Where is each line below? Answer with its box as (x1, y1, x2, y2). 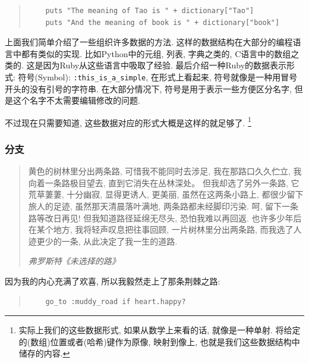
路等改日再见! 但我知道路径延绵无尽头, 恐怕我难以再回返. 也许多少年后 (28, 211, 302, 224)
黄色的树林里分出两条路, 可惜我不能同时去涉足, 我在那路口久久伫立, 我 (28, 165, 302, 177)
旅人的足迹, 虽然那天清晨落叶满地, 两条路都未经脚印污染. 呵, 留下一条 (28, 200, 299, 212)
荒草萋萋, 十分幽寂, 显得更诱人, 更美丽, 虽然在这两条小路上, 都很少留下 (28, 188, 304, 201)
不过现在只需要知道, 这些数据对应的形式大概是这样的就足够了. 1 (5, 114, 251, 129)
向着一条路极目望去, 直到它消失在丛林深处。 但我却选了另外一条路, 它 (28, 176, 299, 189)
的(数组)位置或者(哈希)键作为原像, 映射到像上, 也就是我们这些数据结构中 (18, 335, 300, 348)
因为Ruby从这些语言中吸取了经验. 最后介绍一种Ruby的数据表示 (43, 59, 287, 71)
